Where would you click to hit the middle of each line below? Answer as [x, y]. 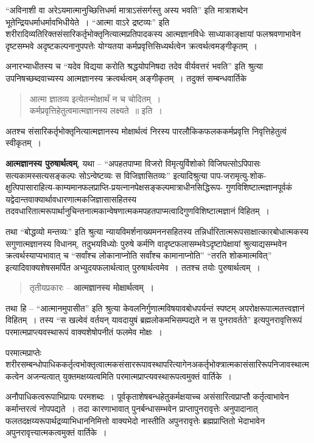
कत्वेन [15, 376]
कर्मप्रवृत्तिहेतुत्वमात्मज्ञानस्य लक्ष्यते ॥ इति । [96, 110]
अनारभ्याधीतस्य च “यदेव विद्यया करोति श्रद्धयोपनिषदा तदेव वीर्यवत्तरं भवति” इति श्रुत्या [134, 66]
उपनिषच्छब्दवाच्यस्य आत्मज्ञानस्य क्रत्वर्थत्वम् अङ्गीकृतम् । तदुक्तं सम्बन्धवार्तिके [126, 78]
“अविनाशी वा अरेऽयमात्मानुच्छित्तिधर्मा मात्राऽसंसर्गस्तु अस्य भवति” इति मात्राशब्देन [127, 10]
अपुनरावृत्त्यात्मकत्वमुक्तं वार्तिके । [56, 432]
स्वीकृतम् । [23, 143]
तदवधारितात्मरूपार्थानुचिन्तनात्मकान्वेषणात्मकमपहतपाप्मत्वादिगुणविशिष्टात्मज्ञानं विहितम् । [138, 211]
